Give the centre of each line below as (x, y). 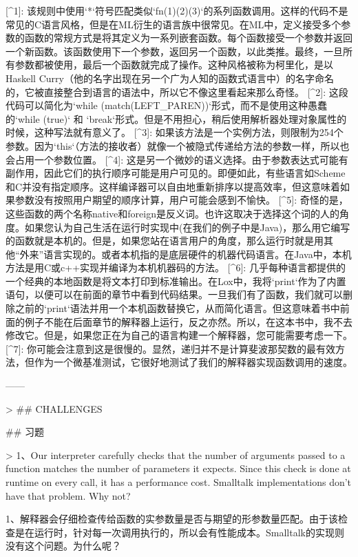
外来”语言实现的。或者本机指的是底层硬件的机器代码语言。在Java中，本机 (186, 254)
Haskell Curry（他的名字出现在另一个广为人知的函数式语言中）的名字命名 (170, 78)
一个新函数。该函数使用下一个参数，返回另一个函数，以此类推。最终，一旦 (174, 51)
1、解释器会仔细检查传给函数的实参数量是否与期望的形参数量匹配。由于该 (172, 519)
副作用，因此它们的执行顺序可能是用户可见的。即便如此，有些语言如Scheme (176, 173)
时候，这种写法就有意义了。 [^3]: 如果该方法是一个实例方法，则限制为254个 (175, 132)
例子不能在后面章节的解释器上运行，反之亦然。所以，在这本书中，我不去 (188, 321)
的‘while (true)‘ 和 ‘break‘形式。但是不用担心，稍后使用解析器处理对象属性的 (176, 118)
